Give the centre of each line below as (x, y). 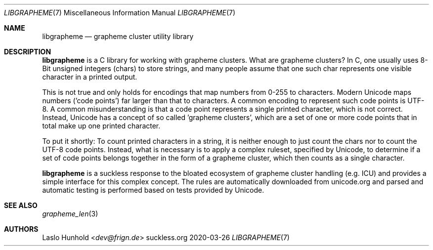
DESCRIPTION (28, 52)
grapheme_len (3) (70, 214)
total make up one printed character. (101, 126)
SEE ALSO (21, 205)
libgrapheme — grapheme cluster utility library (118, 36)
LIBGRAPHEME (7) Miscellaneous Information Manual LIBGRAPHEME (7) (120, 13)
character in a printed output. (90, 77)
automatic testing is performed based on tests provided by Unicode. (153, 190)
